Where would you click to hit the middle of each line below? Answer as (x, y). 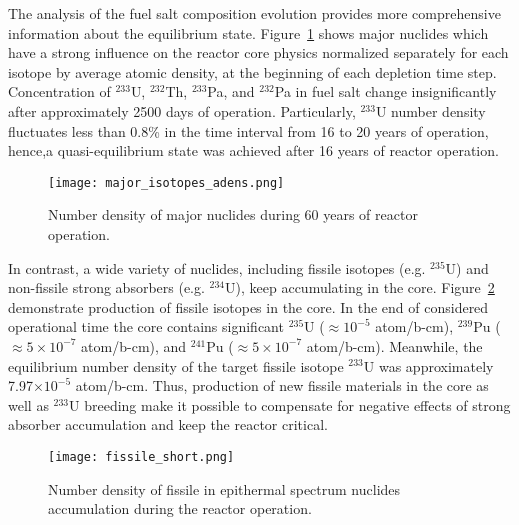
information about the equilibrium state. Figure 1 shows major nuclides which (248, 32)
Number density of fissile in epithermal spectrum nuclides (224, 488)
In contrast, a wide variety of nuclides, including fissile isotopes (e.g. (217, 267)
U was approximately (428, 365)
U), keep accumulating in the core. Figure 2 (360, 287)
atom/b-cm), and (134, 345)
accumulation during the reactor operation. (180, 508)
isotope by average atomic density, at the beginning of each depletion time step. (252, 71)
